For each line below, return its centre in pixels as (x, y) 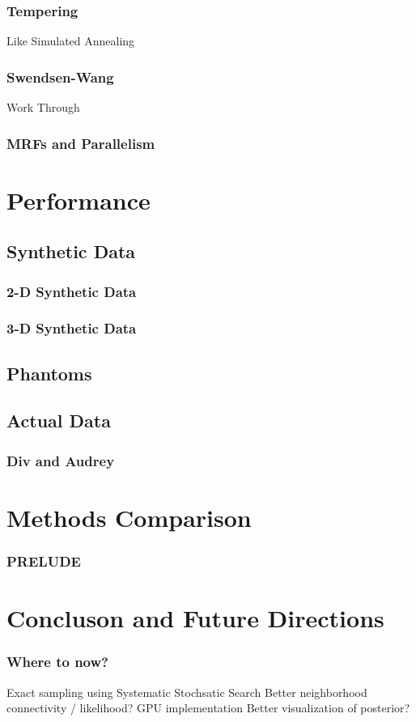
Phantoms (49, 373)
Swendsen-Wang (60, 76)
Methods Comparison (129, 517)
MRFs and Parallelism (81, 143)
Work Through (43, 107)
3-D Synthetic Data (72, 328)
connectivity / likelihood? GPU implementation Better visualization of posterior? (208, 708)
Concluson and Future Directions (195, 618)
